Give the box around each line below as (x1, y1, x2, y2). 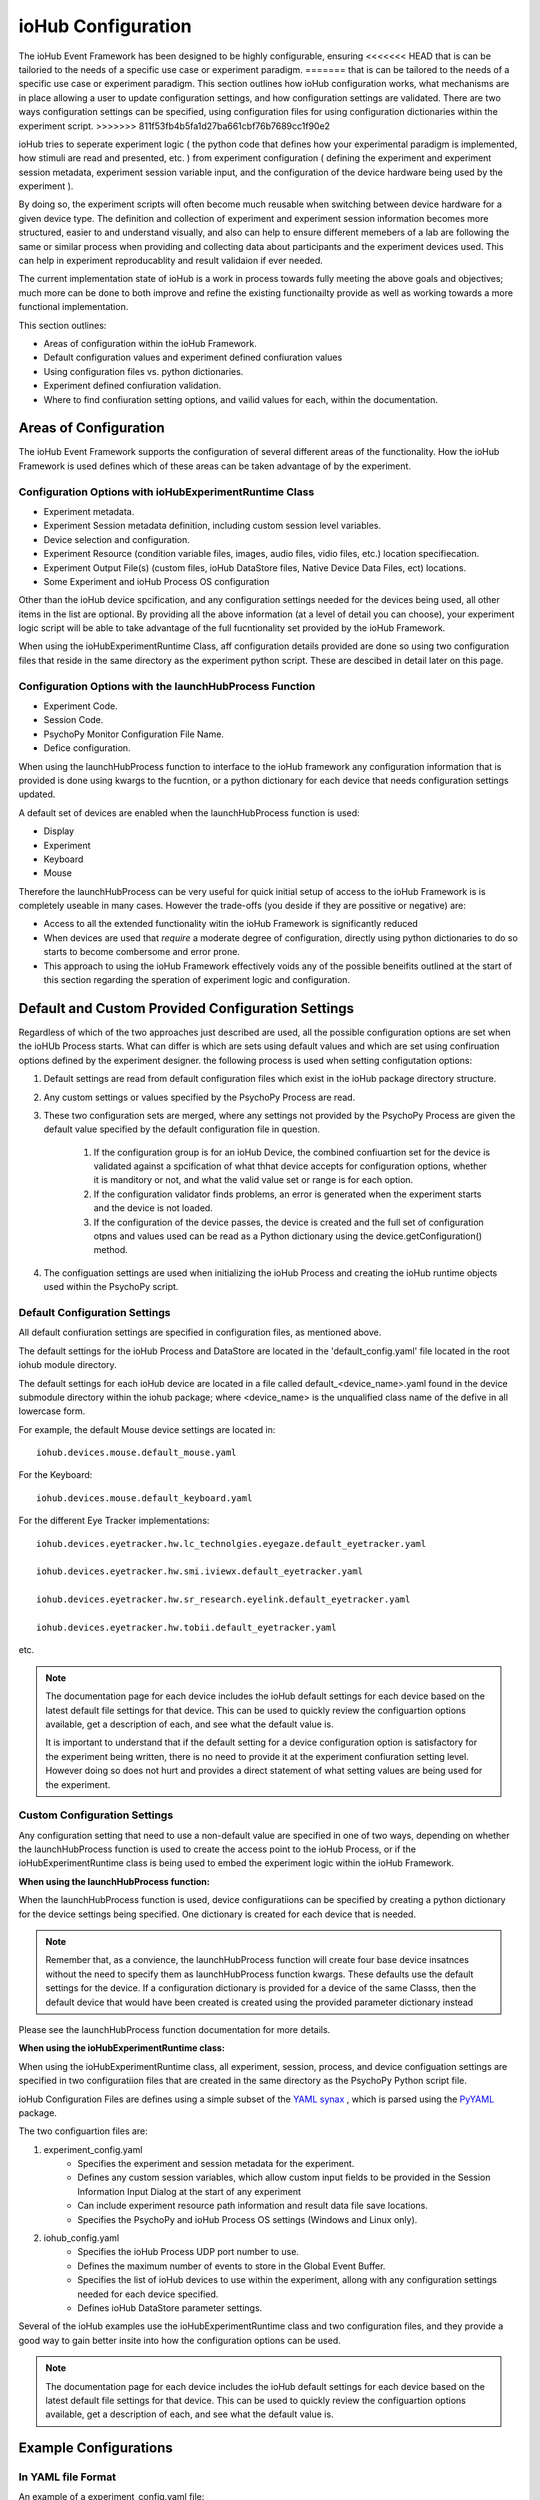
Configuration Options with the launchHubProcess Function (18, 679, 316, 693)
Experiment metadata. (43, 505, 135, 517)
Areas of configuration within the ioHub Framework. (43, 337, 257, 349)
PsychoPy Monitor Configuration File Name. (43, 728, 225, 740)
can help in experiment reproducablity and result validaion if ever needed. (18, 255, 324, 267)
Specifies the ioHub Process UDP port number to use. (77, 2246, 300, 2258)
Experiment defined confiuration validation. (43, 380, 222, 392)
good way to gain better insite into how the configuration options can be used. (18, 2334, 341, 2346)
